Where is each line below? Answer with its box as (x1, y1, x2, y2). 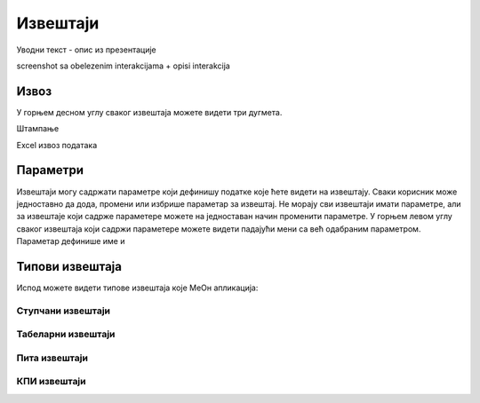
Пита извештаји (16, 352, 89, 364)
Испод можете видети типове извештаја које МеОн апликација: (16, 282, 259, 293)
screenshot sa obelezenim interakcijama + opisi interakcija (16, 60, 230, 71)
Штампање (16, 123, 60, 134)
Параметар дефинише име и (16, 236, 125, 247)
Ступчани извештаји (16, 304, 111, 317)
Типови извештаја (16, 258, 122, 274)
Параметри (16, 162, 84, 178)
